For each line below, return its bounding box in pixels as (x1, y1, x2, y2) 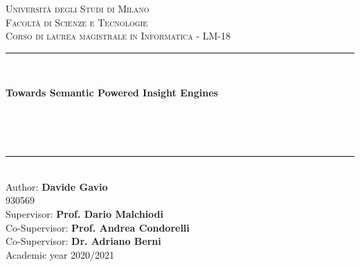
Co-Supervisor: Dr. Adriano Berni (6, 234, 161, 248)
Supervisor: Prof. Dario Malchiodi (6, 206, 164, 221)
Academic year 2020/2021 (6, 247, 115, 261)
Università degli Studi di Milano (6, 1, 150, 15)
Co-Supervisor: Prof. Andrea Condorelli (6, 220, 190, 234)
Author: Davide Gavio (6, 179, 108, 193)
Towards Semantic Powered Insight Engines (6, 85, 218, 100)
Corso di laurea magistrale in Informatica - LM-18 (6, 28, 231, 43)
